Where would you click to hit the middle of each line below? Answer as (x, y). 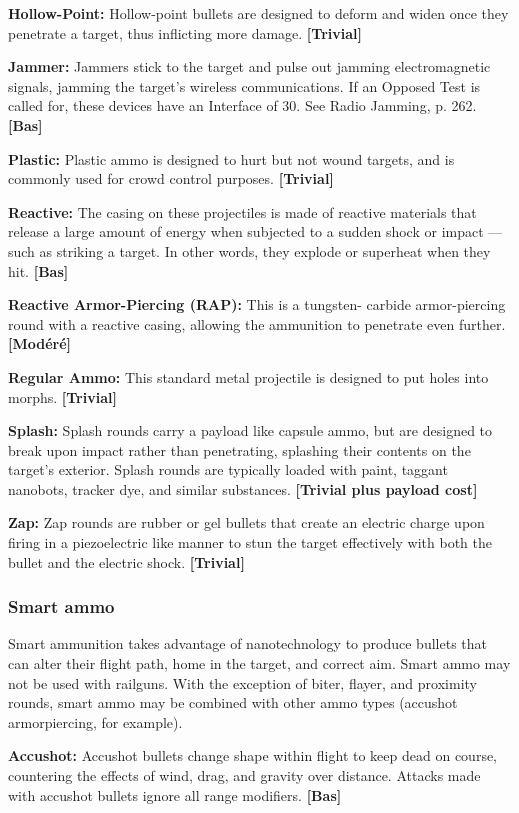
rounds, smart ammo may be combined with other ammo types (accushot (233, 702)
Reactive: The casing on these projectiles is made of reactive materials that (242, 211)
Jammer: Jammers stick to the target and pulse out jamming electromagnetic (249, 66)
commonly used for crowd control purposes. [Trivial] (171, 178)
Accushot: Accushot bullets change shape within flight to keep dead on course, (253, 755)
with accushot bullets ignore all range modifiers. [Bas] (175, 794)
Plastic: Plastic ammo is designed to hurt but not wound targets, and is (231, 158)
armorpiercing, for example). (95, 721)
